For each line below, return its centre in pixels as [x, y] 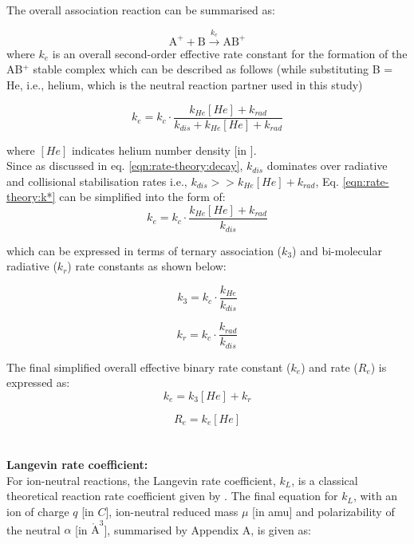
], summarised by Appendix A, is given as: [207, 529]
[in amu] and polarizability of [323, 511]
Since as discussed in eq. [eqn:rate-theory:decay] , [125, 166]
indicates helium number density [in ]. [164, 150]
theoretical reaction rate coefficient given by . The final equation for [172, 496]
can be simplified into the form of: [142, 197]
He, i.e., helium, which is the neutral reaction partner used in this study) [185, 84]
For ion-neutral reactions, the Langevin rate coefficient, [141, 480]
